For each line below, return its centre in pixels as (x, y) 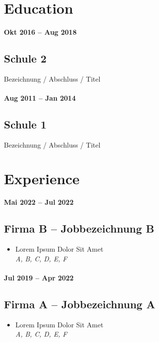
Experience (42, 178)
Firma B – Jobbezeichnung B (79, 228)
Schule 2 (25, 58)
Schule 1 (25, 124)
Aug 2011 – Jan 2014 (40, 97)
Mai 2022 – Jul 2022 (39, 202)
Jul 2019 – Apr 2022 (39, 277)
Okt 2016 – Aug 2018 (40, 32)
